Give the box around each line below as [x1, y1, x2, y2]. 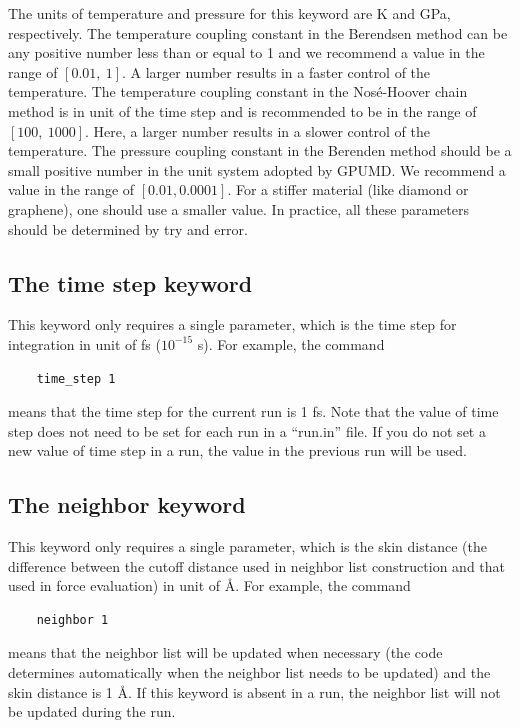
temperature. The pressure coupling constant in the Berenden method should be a [8, 140, 512, 161]
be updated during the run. [8, 701, 176, 722]
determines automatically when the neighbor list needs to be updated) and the [8, 662, 491, 683]
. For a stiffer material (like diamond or [227, 179, 469, 200]
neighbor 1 [36, 612, 109, 627]
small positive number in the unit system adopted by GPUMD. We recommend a [8, 159, 506, 180]
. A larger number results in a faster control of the [122, 61, 431, 82]
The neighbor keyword [8, 489, 246, 520]
